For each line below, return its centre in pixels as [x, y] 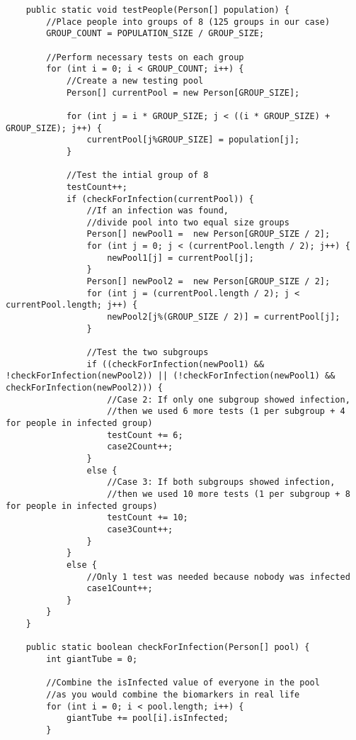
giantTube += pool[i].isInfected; [147, 718]
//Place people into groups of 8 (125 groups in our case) [188, 22]
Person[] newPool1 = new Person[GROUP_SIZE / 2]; [208, 234]
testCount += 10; [148, 518]
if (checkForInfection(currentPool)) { [160, 199]
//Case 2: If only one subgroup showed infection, [229, 399]
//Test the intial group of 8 [137, 175]
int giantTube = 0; [92, 660]
